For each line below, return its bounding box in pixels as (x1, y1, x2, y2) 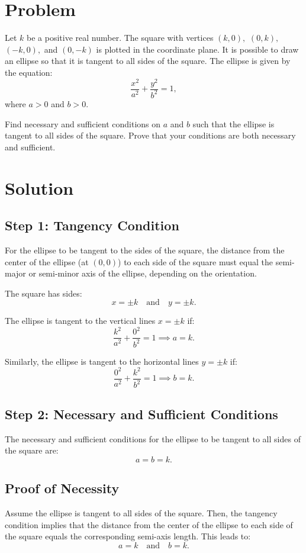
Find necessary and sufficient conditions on (5, 117, 161, 130)
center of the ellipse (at (5, 255, 89, 268)
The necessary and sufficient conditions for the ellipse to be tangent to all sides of (5, 432, 301, 445)
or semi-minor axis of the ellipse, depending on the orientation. (28, 267, 257, 279)
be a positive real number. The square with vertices (27, 31, 214, 44)
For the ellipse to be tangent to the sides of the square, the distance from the (5, 243, 285, 256)
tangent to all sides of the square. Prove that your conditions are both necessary (5, 129, 296, 142)
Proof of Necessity (5, 479, 120, 497)
